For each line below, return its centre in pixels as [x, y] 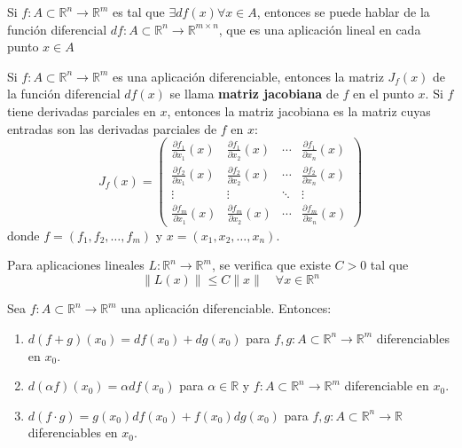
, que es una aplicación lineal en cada [320, 29]
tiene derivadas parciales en [82, 110]
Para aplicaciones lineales [76, 265]
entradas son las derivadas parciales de [112, 128]
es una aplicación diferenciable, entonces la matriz [248, 76]
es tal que [138, 12]
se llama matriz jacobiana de [254, 94]
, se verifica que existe [271, 265]
